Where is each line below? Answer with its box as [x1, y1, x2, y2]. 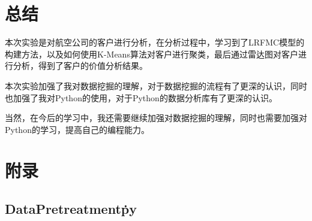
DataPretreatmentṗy [5, 199, 137, 218]
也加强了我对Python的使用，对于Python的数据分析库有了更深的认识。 [5, 91, 277, 104]
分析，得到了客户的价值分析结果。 [13, 59, 148, 72]
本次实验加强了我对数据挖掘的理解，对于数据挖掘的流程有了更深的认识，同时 [5, 79, 307, 92]
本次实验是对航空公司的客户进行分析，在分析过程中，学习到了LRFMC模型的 [5, 36, 305, 49]
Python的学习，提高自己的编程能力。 [5, 123, 149, 135]
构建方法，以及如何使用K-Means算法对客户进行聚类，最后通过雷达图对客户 [5, 47, 298, 60]
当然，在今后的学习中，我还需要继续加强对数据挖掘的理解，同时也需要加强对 [5, 111, 307, 124]
